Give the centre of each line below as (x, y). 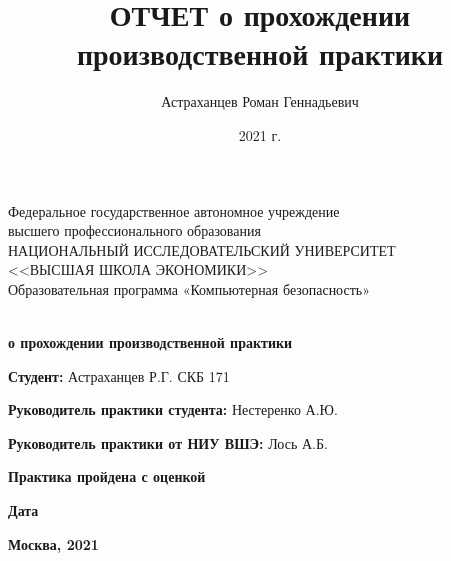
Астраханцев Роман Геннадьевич (260, 101)
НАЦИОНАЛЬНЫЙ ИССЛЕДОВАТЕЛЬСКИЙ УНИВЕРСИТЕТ (202, 249)
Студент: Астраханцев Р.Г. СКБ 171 (119, 375)
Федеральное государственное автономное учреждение (174, 210)
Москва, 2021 (53, 543)
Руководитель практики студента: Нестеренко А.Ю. (173, 409)
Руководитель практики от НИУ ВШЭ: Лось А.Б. (168, 442)
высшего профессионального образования (134, 230)
